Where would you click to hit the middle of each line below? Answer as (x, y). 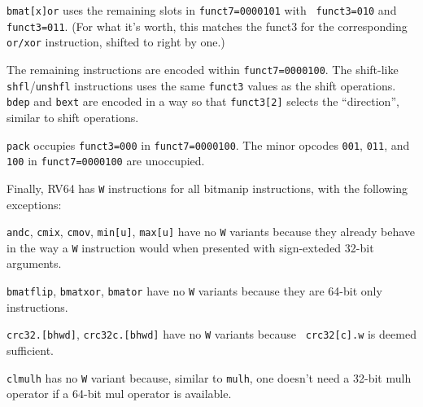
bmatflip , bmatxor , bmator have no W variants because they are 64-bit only (194, 291)
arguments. (34, 263)
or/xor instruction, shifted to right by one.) (116, 42)
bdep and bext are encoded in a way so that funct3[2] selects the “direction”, (203, 101)
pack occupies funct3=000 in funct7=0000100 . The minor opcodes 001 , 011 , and (208, 144)
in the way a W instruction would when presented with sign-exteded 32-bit (190, 247)
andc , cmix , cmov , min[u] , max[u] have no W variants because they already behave (211, 232)
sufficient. (31, 350)
